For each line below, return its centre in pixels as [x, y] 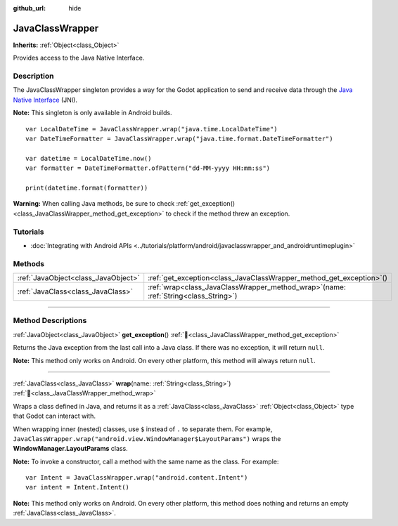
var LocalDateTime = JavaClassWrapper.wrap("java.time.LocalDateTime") [152, 129]
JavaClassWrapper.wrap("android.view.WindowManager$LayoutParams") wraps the [147, 438]
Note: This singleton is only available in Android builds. [92, 113]
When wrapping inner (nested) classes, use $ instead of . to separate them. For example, [143, 429]
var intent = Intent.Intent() [78, 487]
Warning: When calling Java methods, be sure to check [94, 204]
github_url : [29, 8]
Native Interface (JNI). [45, 100]
